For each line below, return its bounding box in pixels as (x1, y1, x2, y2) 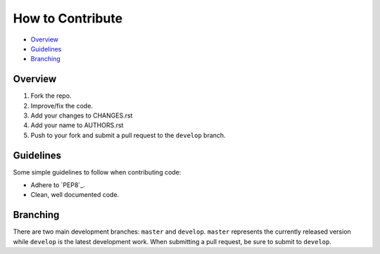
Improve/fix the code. (30, 101, 93, 110)
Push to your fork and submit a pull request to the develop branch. (30, 131, 226, 139)
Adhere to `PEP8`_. (30, 181, 85, 189)
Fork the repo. (30, 91, 72, 100)
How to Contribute (13, 11, 123, 26)
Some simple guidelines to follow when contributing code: (13, 167, 182, 176)
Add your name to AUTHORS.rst (30, 121, 124, 129)
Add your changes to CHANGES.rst (30, 111, 133, 120)
